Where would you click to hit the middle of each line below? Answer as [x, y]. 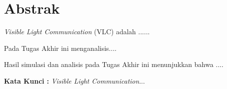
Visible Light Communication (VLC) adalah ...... [77, 32]
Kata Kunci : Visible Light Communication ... [74, 80]
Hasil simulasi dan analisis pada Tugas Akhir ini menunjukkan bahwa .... [114, 64]
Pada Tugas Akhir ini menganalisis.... [60, 48]
